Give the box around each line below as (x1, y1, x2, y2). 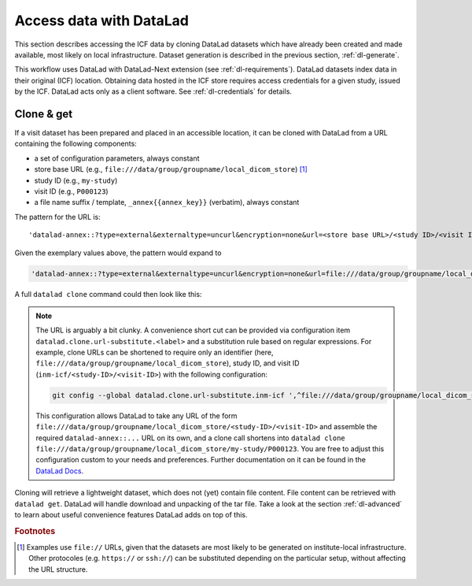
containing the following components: (14, 139, 137, 149)
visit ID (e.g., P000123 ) (34, 186, 109, 196)
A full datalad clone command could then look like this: (14, 289, 202, 299)
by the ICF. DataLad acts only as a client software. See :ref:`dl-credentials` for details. (14, 87, 293, 96)
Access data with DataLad (14, 12, 189, 29)
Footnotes (14, 525, 56, 536)
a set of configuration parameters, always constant (34, 154, 200, 163)
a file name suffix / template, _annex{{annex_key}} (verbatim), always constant (34, 198, 300, 207)
